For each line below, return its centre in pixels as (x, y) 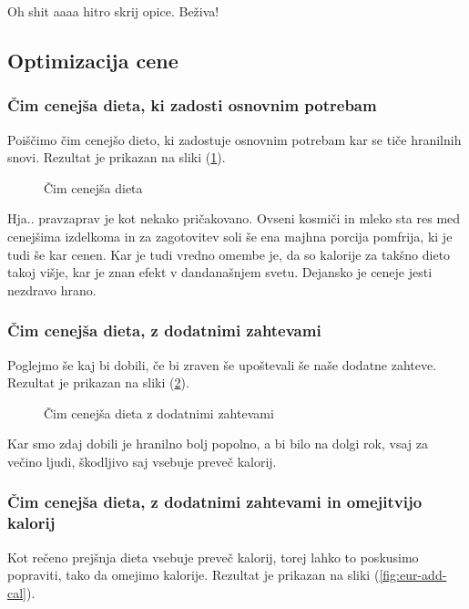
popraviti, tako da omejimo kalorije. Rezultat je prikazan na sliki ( (194, 575)
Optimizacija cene (93, 60)
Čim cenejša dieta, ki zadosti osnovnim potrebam (192, 105)
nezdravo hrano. (52, 289)
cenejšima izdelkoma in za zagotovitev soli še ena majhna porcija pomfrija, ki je (230, 236)
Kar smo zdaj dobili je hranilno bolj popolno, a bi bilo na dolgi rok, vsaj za (218, 444)
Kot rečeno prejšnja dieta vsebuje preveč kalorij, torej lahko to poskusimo (213, 557)
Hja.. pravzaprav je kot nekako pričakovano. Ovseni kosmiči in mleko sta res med (234, 218)
